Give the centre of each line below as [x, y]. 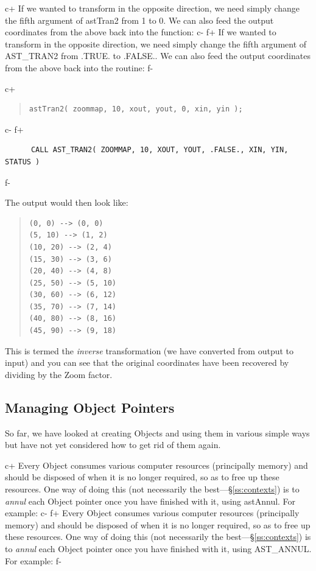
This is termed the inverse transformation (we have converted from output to [149, 350]
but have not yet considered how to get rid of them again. [113, 445]
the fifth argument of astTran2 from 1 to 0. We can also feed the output [139, 20]
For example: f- [33, 560]
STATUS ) [23, 162]
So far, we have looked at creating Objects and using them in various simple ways [157, 433]
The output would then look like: [67, 202]
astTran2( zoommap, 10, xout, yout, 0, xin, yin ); [136, 109]
